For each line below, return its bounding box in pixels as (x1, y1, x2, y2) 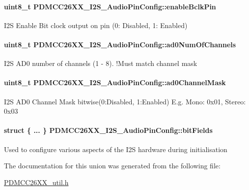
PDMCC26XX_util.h (4, 177, 69, 187)
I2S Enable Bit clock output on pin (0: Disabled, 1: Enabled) (4, 20, 188, 30)
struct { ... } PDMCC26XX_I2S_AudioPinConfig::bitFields (4, 125, 213, 135)
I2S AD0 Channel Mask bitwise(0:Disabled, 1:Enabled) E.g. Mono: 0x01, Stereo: (4, 96, 246, 106)
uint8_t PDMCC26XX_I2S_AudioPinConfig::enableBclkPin (4, 1, 216, 11)
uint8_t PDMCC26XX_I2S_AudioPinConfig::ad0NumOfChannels (4, 39, 236, 49)
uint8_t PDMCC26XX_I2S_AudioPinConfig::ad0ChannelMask (4, 77, 226, 88)
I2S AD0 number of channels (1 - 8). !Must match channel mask (4, 58, 197, 68)
